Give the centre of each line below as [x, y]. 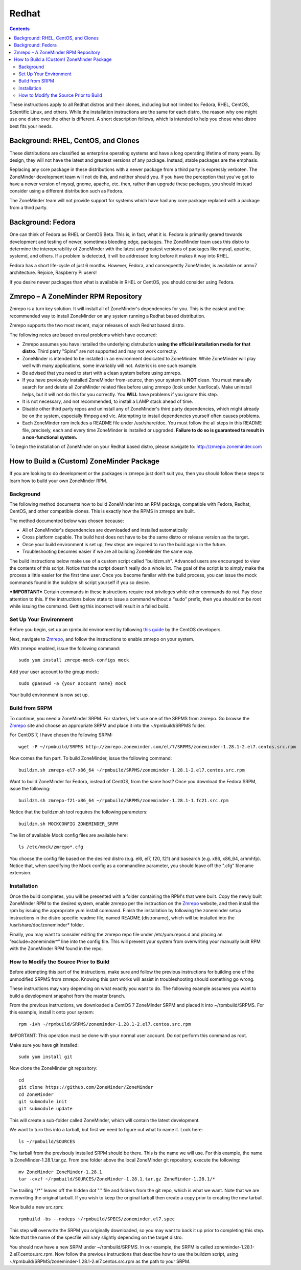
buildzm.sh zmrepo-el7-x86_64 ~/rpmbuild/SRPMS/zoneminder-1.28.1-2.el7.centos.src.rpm [132, 770]
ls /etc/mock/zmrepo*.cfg [51, 847]
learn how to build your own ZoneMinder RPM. [58, 481]
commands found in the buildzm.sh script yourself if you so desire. [80, 582]
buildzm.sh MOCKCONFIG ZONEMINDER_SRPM [68, 824]
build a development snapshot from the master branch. [67, 996]
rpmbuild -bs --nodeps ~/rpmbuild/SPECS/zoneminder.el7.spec [97, 1219]
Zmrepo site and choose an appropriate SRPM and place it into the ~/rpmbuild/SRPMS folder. [108, 725]
